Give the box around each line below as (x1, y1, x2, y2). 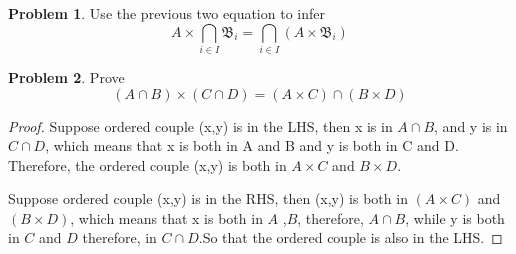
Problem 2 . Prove (8, 66, 125, 87)
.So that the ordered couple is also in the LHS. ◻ (198, 227, 503, 248)
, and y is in (434, 115, 508, 136)
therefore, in (82, 227, 157, 248)
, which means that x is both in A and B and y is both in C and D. (45, 135, 459, 156)
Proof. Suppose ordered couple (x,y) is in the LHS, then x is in (8, 115, 393, 136)
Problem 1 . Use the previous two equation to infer (8, 3, 325, 23)
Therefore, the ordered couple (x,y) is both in (8, 154, 287, 175)
